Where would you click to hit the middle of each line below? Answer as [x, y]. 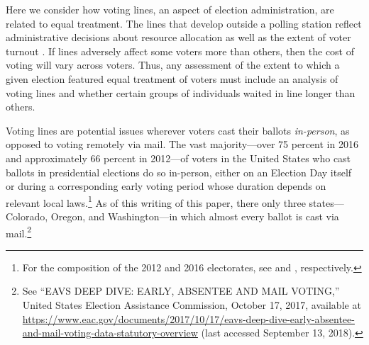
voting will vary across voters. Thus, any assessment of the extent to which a [173, 65]
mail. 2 [19, 232]
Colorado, [27, 216]
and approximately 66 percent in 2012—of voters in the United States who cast [178, 158]
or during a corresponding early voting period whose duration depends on [166, 186]
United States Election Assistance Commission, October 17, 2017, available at [192, 305]
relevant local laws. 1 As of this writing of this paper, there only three [156, 201]
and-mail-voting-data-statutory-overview [110, 333]
